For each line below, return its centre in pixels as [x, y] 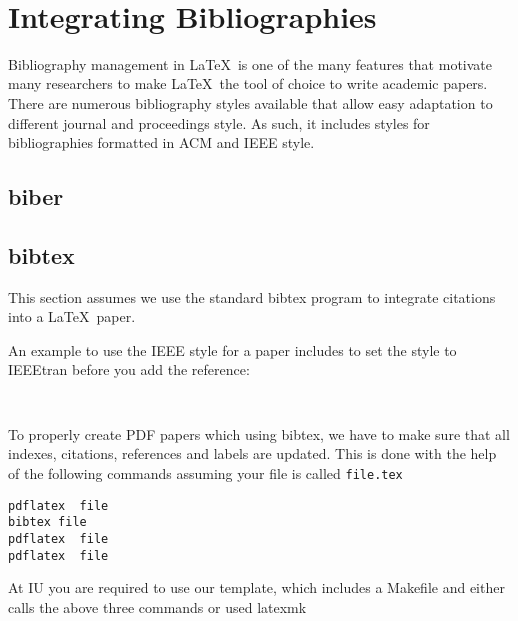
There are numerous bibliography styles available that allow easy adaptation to [250, 102]
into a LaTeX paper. [72, 316]
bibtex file [47, 522]
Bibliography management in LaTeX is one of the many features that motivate [250, 63]
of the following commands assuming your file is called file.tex [205, 472]
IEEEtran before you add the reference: [129, 369]
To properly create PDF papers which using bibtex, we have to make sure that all [259, 433]
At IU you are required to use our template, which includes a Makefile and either [256, 587]
